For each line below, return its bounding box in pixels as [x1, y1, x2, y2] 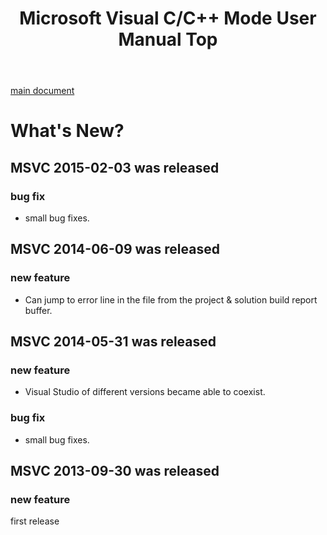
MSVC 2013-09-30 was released [10, 463, 220, 480]
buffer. [24, 304, 53, 316]
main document [10, 85, 75, 97]
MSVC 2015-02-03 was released [10, 159, 220, 176]
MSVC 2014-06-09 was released [10, 241, 220, 258]
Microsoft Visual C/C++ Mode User [19, 7, 317, 30]
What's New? [10, 120, 125, 142]
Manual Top [118, 28, 218, 51]
